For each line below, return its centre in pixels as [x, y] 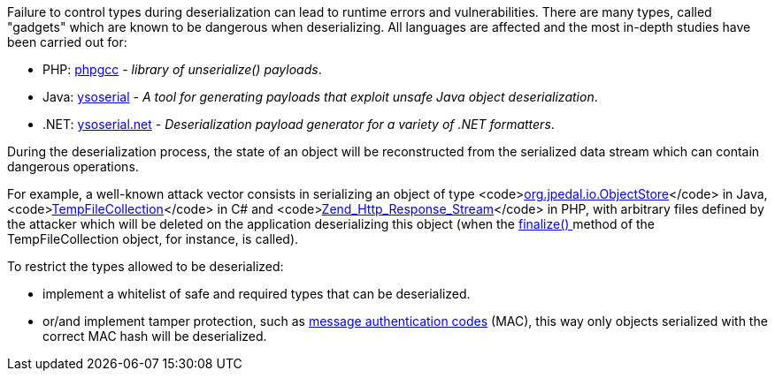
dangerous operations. [73, 166]
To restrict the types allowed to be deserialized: [146, 266]
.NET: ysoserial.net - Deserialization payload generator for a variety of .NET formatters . [299, 124]
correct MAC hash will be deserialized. [155, 336]
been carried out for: [67, 42]
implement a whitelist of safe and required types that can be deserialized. [257, 294]
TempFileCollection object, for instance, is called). [153, 239]
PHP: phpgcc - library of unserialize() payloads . [182, 69]
